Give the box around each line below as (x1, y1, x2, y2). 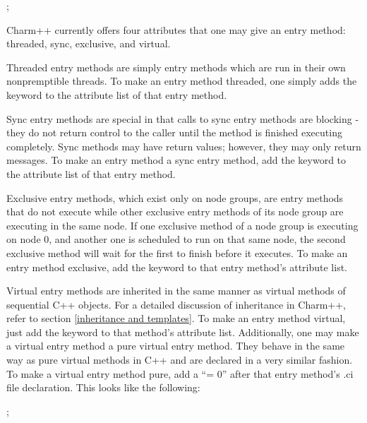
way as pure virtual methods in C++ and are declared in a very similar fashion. (6, 352, 353, 367)
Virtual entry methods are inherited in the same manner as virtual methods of (6, 283, 346, 298)
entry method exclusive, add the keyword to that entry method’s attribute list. (6, 259, 348, 274)
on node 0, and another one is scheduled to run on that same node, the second (6, 232, 346, 246)
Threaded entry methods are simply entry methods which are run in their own (6, 59, 346, 74)
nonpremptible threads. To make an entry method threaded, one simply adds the (6, 73, 357, 88)
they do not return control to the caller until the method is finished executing (6, 125, 342, 140)
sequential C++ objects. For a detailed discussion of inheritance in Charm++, (6, 297, 346, 311)
